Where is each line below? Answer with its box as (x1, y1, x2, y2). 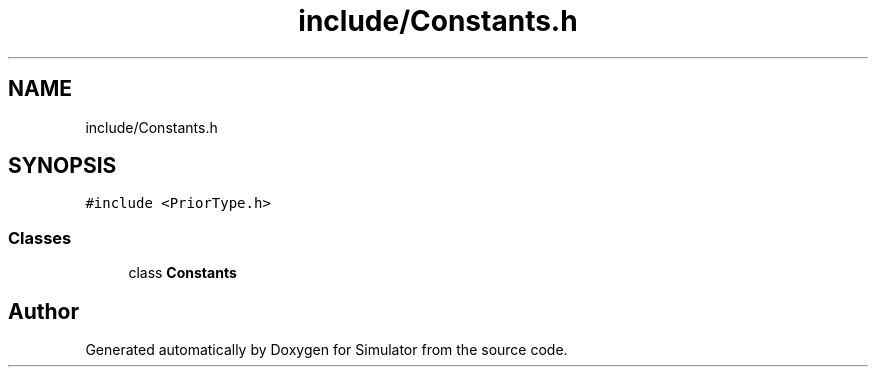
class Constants (128, 264, 237, 282)
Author (8, 298, 79, 324)
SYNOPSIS (8, 153, 117, 179)
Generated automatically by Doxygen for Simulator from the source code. (85, 341, 568, 359)
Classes (8, 227, 72, 248)
